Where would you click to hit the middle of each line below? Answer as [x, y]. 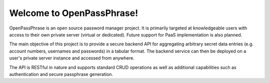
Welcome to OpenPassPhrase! [74, 13]
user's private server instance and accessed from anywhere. [72, 58]
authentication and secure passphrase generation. [61, 74]
